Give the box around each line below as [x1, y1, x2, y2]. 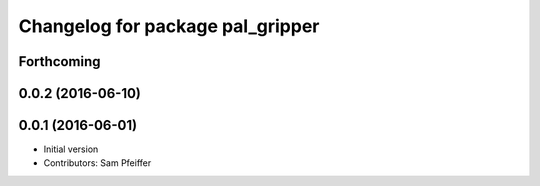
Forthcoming [18, 53, 101, 70]
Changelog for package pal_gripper [18, 15, 320, 37]
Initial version [43, 143, 99, 155]
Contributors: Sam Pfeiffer [43, 157, 152, 169]
